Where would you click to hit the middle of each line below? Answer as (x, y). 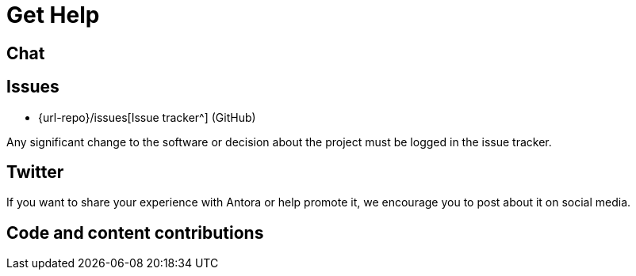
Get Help (53, 15)
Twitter (35, 172)
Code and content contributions (135, 233)
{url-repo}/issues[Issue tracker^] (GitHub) (147, 117)
